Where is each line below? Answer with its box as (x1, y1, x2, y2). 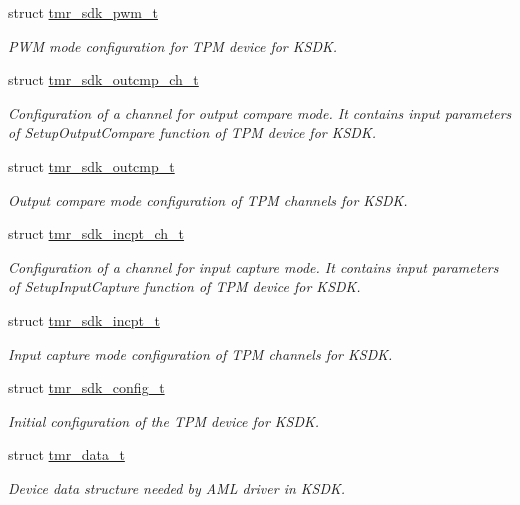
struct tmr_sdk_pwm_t (8, 2, 158, 22)
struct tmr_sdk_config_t (8, 377, 165, 398)
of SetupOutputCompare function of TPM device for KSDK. (8, 122, 376, 143)
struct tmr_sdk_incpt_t (8, 309, 160, 330)
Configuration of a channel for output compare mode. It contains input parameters (8, 102, 512, 123)
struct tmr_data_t (8, 444, 125, 465)
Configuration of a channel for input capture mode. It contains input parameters (8, 256, 499, 277)
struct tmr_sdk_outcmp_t (8, 155, 175, 176)
